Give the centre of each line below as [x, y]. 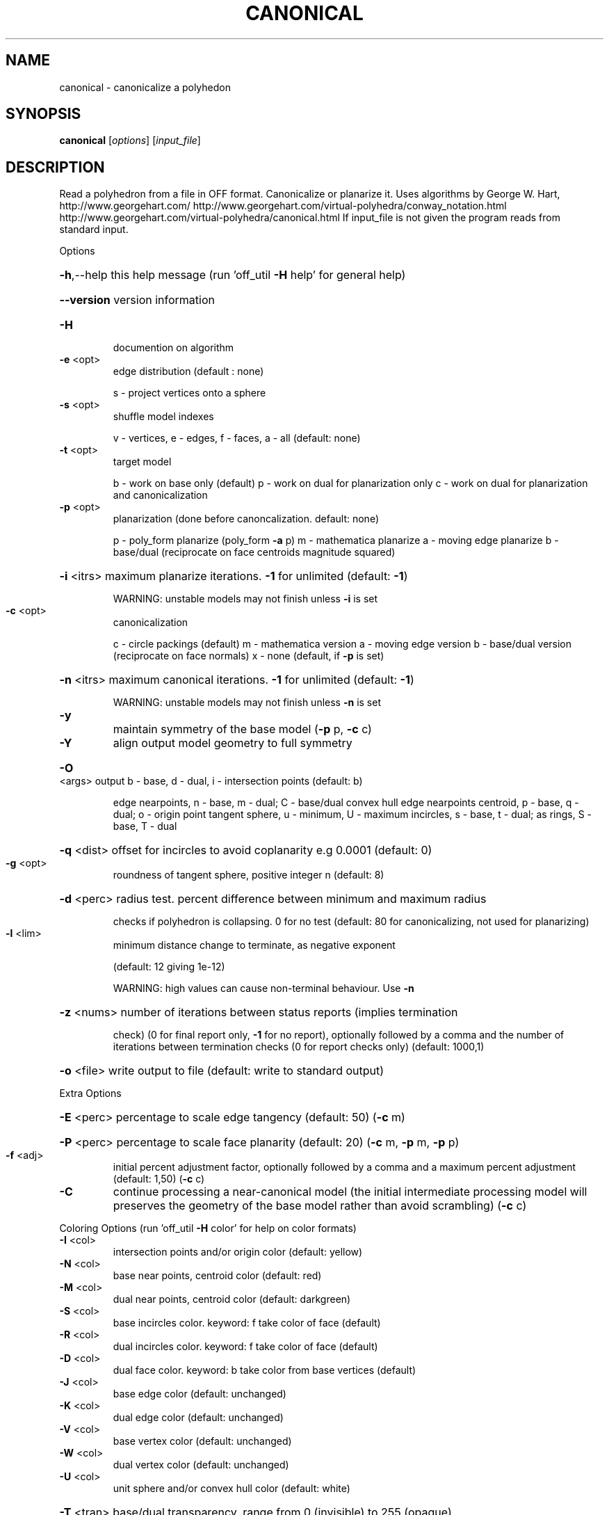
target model [142, 462]
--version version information [137, 300]
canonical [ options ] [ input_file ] [130, 141]
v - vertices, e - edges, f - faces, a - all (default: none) [237, 438]
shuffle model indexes [163, 417]
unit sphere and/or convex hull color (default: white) [232, 1489]
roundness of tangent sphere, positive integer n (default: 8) [249, 875]
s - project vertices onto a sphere [189, 393]
